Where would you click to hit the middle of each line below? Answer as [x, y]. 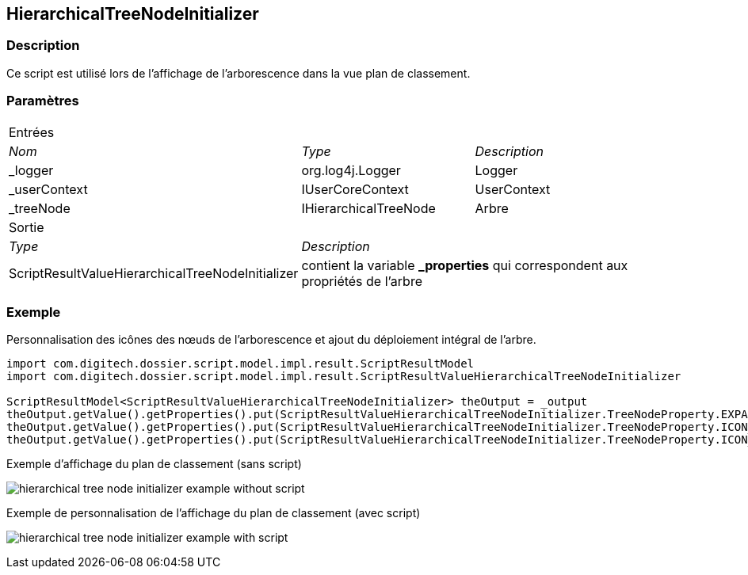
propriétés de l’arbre [362, 281]
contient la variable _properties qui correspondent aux [465, 265]
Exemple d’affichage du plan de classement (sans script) [154, 464]
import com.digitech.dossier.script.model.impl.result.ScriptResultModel [240, 364]
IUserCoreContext [355, 189]
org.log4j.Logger [351, 170]
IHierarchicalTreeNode [368, 208]
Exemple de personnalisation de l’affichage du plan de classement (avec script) [214, 513]
